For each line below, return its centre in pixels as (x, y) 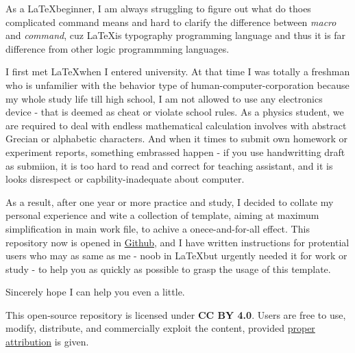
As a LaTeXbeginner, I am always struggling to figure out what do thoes (158, 8)
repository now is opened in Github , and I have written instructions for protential (177, 242)
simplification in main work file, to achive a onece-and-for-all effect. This (158, 228)
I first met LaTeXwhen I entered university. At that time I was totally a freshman (178, 71)
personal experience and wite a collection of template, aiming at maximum (162, 215)
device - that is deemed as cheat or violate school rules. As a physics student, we (175, 112)
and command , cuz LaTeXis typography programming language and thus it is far (176, 35)
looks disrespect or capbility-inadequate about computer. (125, 179)
